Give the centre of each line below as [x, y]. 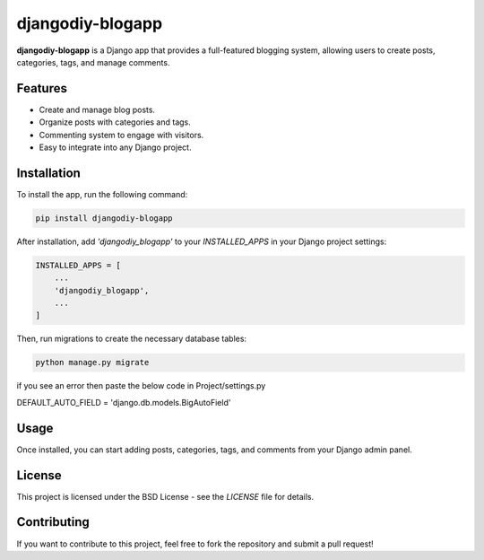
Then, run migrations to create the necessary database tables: [131, 339]
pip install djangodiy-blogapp [104, 218]
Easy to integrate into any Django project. [115, 147]
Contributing [53, 522]
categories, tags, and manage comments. [93, 62]
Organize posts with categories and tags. [115, 122]
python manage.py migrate [92, 363]
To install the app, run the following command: [102, 194]
